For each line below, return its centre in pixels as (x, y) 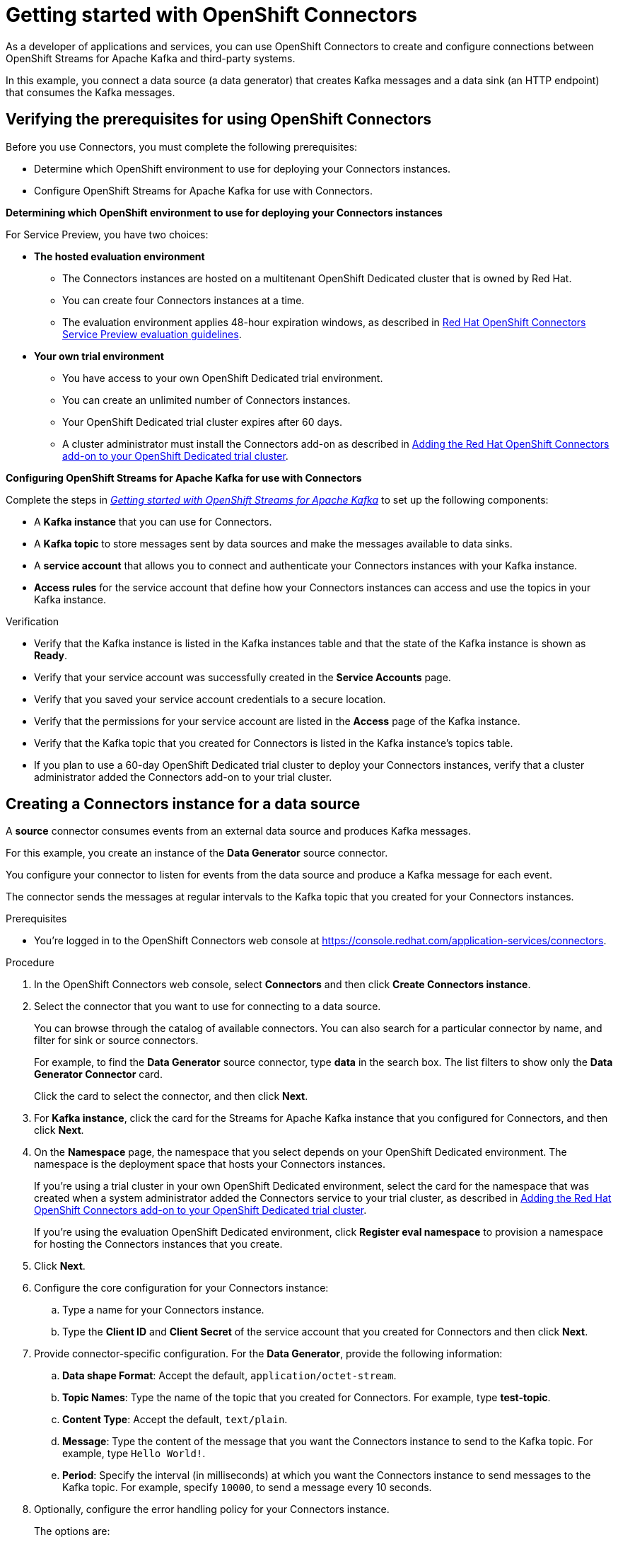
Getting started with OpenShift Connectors (211, 15)
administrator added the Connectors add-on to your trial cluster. (183, 777)
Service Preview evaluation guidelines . (152, 334)
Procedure (30, 963)
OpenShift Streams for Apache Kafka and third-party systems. (151, 58)
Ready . (51, 655)
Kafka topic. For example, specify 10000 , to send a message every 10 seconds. (247, 1488)
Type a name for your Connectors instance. (163, 1310)
